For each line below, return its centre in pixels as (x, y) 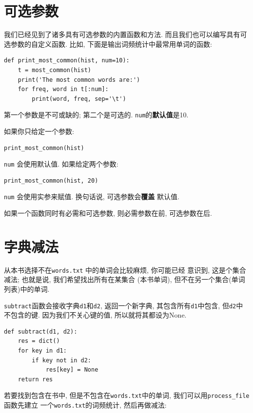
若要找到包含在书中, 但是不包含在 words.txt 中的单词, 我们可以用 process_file (127, 395)
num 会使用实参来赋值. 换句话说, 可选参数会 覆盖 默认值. (92, 197)
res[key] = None (72, 370)
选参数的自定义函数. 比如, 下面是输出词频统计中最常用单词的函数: (108, 44)
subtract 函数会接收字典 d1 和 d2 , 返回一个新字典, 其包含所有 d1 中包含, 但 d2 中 (124, 305)
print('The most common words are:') (79, 80)
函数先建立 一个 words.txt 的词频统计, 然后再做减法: (85, 405)
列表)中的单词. (27, 289)
